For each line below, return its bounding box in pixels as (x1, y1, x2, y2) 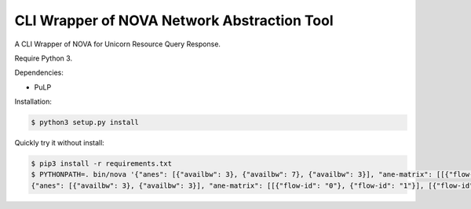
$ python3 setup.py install (31, 118, 139, 127)
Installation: (14, 97, 53, 106)
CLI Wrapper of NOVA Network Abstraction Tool (14, 12, 334, 29)
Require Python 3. (14, 53, 73, 63)
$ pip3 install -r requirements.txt (31, 159, 173, 168)
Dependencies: (14, 68, 64, 78)
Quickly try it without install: (14, 138, 105, 148)
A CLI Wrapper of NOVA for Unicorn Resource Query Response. (14, 39, 221, 49)
